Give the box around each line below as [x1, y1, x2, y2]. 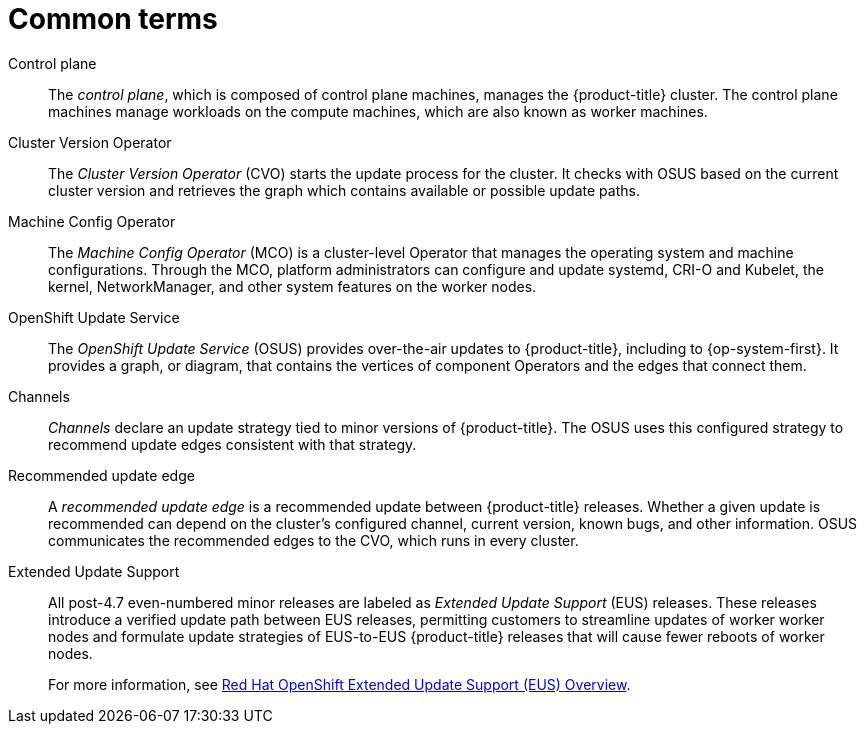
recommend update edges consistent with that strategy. [48, 435, 417, 453]
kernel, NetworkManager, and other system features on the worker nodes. [48, 277, 537, 295]
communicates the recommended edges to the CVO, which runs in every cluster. [48, 531, 579, 549]
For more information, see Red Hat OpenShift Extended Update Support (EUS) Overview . [48, 675, 631, 693]
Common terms [8, 2, 218, 36]
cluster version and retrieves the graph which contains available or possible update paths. [48, 181, 640, 199]
